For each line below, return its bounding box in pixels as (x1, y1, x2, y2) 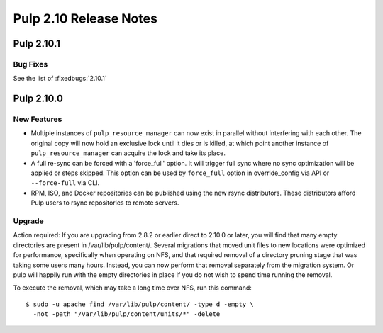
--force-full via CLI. (30, 179, 100, 187)
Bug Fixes (13, 59, 48, 69)
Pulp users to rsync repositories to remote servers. (30, 198, 179, 207)
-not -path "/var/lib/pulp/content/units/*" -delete (33, 310, 221, 318)
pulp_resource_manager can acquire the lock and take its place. (30, 149, 226, 157)
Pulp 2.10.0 (13, 93, 64, 105)
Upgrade (13, 216, 44, 226)
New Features (13, 114, 62, 124)
